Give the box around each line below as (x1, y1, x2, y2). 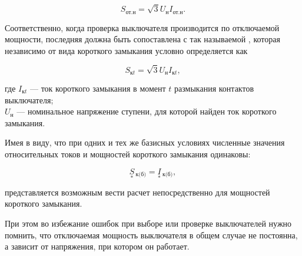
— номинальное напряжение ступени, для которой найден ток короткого (16, 105, 277, 117)
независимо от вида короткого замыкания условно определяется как (5, 44, 248, 56)
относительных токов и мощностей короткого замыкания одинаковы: (5, 147, 251, 160)
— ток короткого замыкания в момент (29, 82, 166, 94)
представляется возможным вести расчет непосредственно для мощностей (5, 186, 270, 198)
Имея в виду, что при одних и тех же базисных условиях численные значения (5, 136, 285, 149)
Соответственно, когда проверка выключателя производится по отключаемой (5, 21, 280, 33)
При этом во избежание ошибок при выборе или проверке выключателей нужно (5, 217, 292, 229)
